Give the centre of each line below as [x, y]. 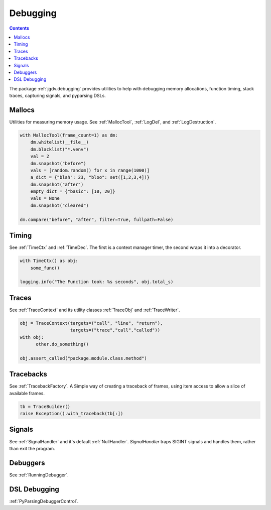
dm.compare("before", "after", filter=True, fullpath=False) [97, 219]
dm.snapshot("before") [58, 163]
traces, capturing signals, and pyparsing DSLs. [58, 96]
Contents [19, 28]
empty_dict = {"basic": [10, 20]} [73, 192]
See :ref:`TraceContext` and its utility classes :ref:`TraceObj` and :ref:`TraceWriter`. [95, 310]
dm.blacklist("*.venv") [59, 149]
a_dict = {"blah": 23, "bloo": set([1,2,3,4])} [90, 177]
